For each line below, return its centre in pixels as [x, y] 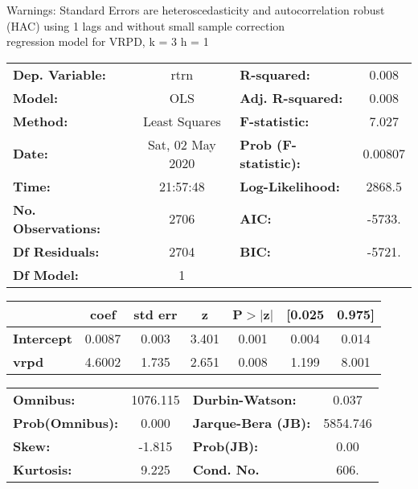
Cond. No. [226, 469]
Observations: [57, 228]
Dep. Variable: [59, 74]
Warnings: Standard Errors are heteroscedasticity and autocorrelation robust [196, 10]
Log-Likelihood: [290, 186]
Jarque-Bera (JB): [252, 422]
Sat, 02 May [182, 144]
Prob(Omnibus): [66, 422]
